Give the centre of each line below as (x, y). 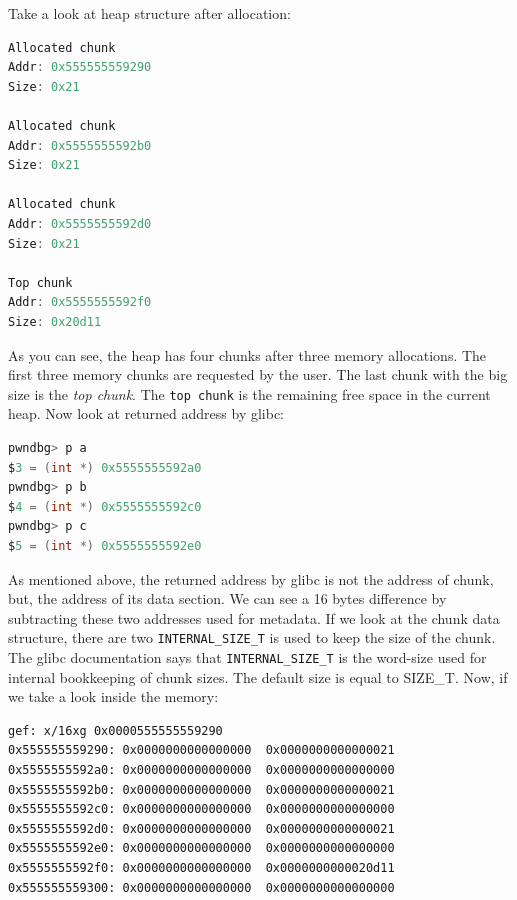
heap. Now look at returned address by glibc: (146, 413)
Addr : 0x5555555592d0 (80, 223)
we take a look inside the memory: (113, 696)
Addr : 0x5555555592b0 (80, 145)
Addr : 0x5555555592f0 (80, 302)
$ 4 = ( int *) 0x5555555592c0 (105, 506)
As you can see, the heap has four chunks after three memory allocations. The (247, 354)
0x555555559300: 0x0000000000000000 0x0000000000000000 (201, 887)
